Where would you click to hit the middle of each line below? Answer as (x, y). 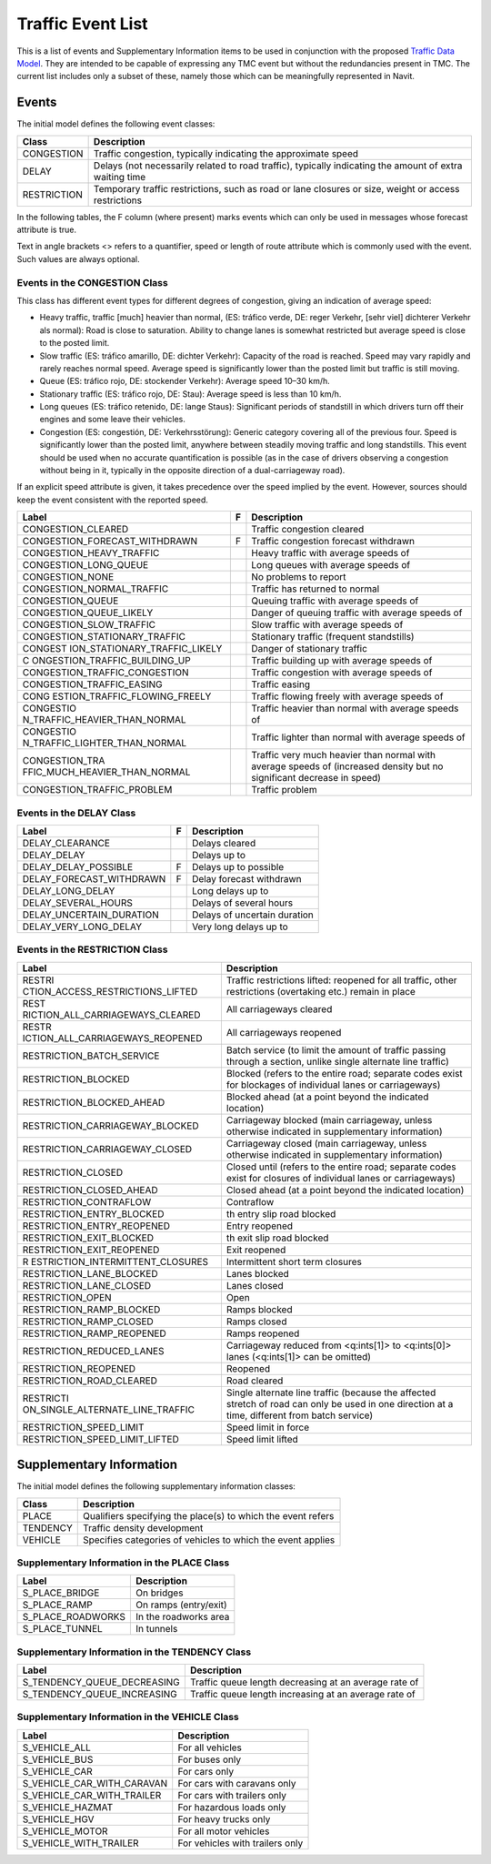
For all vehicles (210, 1747)
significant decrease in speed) (316, 778)
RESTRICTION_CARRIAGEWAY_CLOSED (107, 1149)
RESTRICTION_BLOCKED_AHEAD (94, 1102)
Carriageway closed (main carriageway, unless (326, 1143)
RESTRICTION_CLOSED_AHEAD (90, 1190)
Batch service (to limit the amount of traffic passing (336, 1049)
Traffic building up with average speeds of (342, 661)
